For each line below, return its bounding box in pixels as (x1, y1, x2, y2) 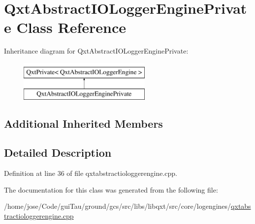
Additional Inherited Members (4, 116, 163, 131)
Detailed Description (4, 145, 112, 160)
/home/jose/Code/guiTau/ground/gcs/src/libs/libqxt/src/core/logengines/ (4, 201, 231, 211)
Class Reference (16, 17, 126, 37)
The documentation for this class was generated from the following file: (4, 184, 218, 195)
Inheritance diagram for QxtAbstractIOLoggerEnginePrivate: (4, 46, 189, 56)
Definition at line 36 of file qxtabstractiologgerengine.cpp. (4, 168, 177, 178)
